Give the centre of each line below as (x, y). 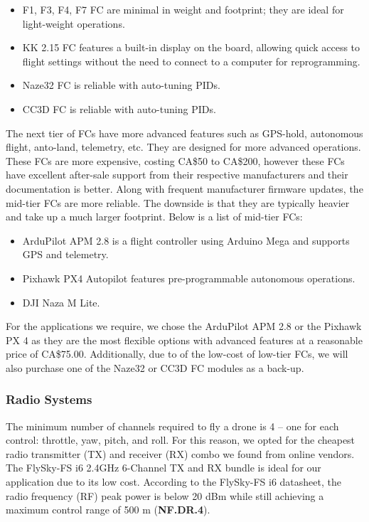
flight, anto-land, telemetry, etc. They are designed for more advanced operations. (183, 147)
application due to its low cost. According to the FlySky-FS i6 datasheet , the (173, 482)
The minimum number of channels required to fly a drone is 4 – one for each (172, 426)
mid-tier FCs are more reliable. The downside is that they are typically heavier (178, 202)
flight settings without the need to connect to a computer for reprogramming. (191, 61)
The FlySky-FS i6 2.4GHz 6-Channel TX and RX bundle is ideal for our (164, 468)
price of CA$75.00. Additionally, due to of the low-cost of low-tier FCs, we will (177, 354)
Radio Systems (49, 399)
